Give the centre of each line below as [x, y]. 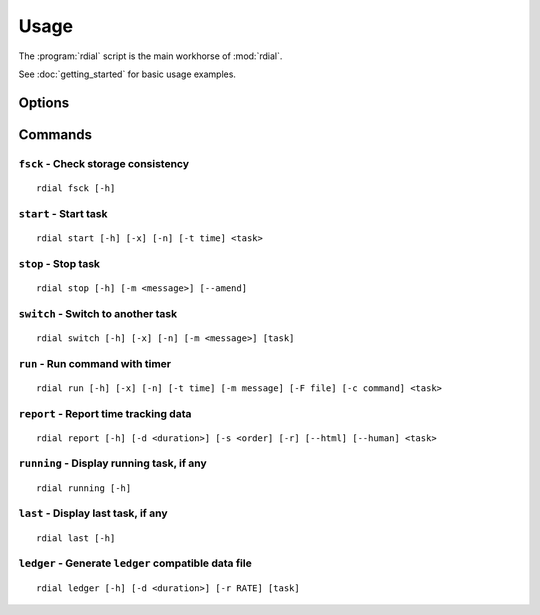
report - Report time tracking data [105, 413]
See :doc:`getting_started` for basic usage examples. [127, 74]
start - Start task [63, 213]
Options [44, 102]
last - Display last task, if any [93, 513]
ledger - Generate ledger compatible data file [135, 563]
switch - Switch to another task [98, 313]
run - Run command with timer [95, 363]
